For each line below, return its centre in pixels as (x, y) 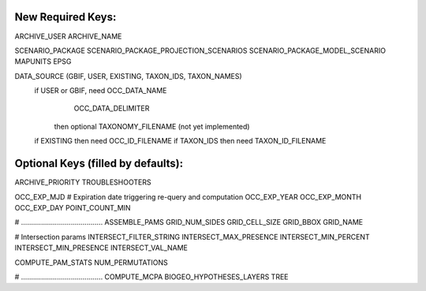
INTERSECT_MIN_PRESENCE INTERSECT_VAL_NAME (101, 248)
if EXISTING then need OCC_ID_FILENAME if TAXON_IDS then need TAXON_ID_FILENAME (180, 141)
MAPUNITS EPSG (43, 62)
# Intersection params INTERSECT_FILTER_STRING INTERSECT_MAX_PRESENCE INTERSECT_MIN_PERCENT (192, 237)
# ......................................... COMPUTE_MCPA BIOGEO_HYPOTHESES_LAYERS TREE (151, 277)
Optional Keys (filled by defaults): (99, 164)
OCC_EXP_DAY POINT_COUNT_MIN (73, 207)
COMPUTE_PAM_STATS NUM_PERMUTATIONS (92, 262)
